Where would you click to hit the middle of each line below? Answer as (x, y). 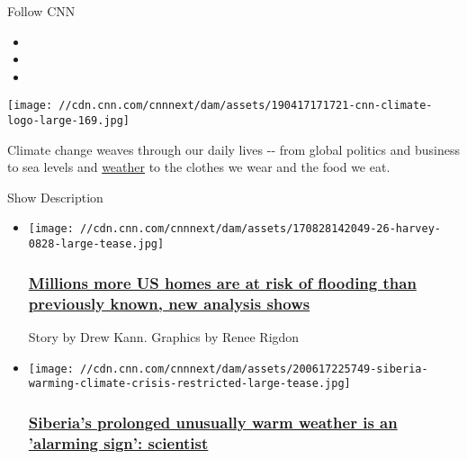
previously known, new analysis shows (169, 303)
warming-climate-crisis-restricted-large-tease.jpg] (189, 384)
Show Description (55, 197)
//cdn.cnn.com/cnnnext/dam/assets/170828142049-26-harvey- (260, 229)
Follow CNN (41, 11)
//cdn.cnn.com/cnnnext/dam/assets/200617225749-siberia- (254, 369)
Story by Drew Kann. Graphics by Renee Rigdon (164, 336)
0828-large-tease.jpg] (96, 244)
